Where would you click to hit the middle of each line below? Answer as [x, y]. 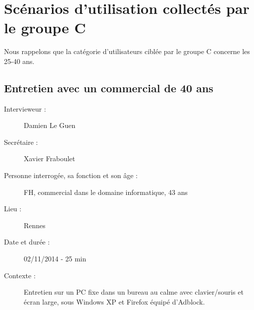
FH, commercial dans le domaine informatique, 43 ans [106, 192]
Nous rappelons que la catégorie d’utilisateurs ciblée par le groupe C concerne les [127, 51]
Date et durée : [27, 242]
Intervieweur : [25, 108]
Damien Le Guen [50, 125]
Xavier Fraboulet [50, 158]
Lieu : [13, 209]
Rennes [35, 225]
